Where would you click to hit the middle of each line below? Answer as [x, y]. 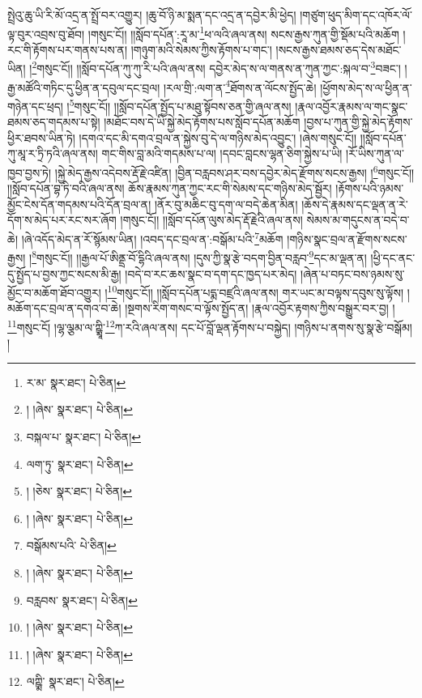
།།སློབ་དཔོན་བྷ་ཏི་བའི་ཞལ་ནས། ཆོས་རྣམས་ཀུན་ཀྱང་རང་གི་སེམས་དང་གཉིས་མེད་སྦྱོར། [170, 188]
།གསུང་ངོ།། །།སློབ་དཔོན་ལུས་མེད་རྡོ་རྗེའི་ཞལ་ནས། [211, 220]
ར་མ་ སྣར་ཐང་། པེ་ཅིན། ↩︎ [76, 382]
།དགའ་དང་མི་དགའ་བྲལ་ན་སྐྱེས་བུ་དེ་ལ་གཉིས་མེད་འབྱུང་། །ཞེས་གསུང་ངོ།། [218, 137]
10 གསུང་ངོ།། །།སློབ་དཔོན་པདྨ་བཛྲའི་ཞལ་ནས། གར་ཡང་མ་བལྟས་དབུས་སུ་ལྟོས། [255, 291]
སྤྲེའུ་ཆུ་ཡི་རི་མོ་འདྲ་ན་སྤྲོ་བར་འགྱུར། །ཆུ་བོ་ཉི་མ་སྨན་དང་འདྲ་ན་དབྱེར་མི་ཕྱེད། [152, 15]
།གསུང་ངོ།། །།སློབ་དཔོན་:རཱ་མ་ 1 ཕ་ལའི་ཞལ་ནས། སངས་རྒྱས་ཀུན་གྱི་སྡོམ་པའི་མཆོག [243, 32]
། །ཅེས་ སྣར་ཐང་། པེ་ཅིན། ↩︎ [79, 491]
